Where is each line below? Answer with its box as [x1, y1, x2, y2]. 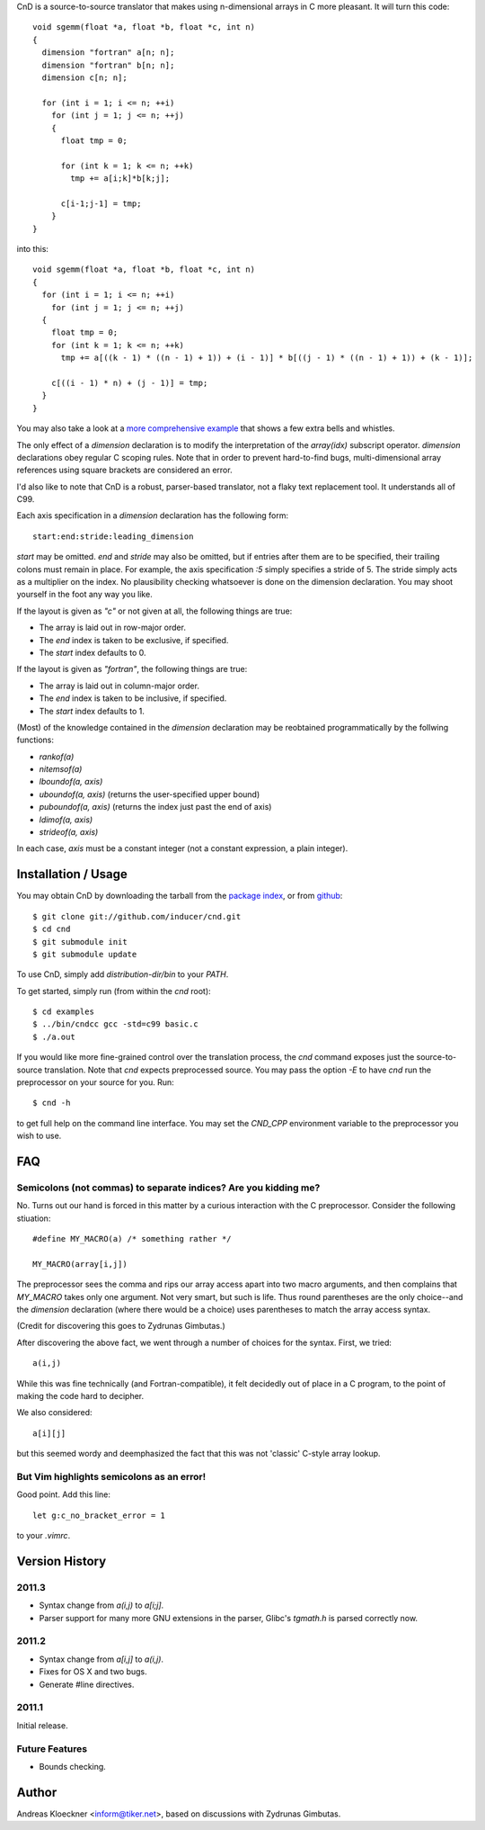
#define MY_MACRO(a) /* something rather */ [32, 1233, 233, 1244]
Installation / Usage [16, 866, 128, 882]
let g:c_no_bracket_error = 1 [32, 1510, 166, 1521]
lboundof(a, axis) [39, 776, 103, 787]
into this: [16, 244, 49, 255]
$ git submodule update [32, 949, 137, 959]
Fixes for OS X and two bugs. [39, 1666, 147, 1677]
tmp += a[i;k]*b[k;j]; [70, 174, 171, 184]
